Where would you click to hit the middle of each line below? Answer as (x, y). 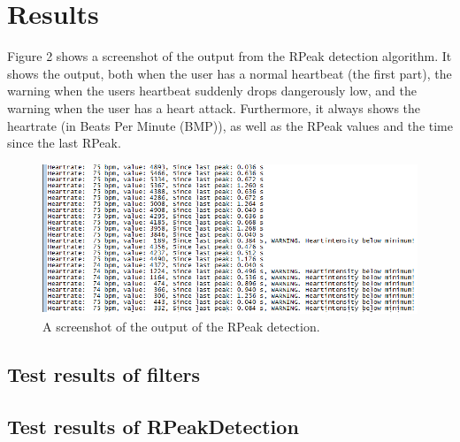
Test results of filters (104, 373)
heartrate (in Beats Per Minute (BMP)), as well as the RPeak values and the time (230, 125)
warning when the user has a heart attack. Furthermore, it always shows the (214, 107)
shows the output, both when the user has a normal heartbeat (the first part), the (230, 73)
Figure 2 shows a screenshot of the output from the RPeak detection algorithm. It (230, 56)
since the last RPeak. (64, 143)
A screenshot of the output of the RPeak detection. (181, 326)
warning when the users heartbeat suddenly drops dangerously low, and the (212, 91)
